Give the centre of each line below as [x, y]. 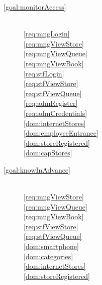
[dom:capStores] [48, 153]
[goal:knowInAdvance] [37, 169]
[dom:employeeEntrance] [61, 133]
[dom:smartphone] [51, 246]
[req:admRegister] [51, 103]
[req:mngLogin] [47, 34]
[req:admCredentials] [56, 113]
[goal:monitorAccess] [35, 7]
